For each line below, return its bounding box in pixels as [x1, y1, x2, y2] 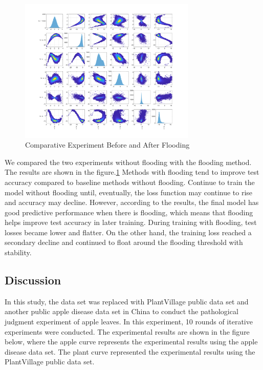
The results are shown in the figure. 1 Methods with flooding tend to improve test [5, 167, 259, 177]
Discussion [5, 272, 61, 288]
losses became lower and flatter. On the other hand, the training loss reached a [5, 227, 252, 237]
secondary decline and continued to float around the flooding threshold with [5, 237, 243, 248]
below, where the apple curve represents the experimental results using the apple [5, 336, 258, 347]
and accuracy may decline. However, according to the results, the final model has [5, 197, 259, 208]
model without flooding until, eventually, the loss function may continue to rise [5, 187, 253, 197]
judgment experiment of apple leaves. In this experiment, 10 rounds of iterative [5, 316, 253, 327]
